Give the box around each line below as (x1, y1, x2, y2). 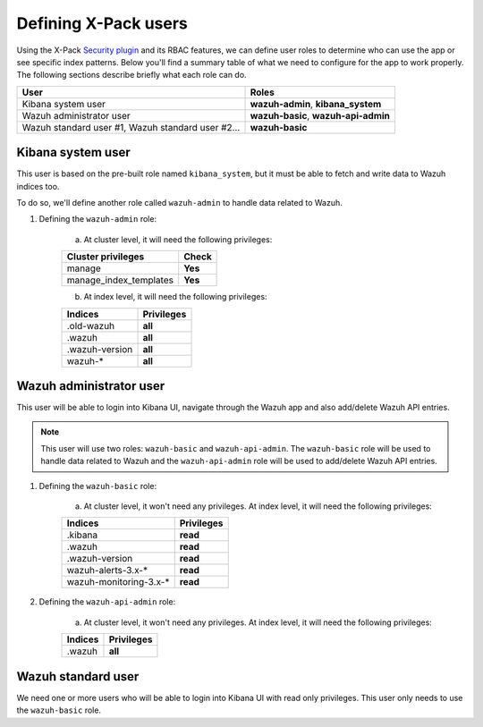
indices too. (16, 181, 60, 191)
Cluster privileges (66, 250, 145, 263)
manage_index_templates (66, 274, 174, 286)
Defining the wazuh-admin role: (38, 214, 157, 224)
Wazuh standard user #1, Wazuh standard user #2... (21, 121, 241, 133)
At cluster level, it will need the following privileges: (83, 233, 273, 245)
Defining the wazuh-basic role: (38, 480, 157, 491)
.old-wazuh (66, 319, 115, 332)
